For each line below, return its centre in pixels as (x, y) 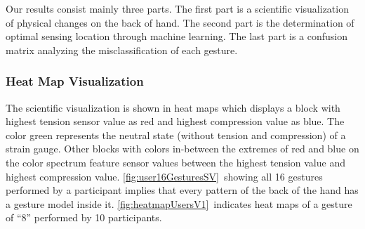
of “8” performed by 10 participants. (84, 217)
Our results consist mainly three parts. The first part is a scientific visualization (177, 8)
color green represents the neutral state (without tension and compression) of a (176, 135)
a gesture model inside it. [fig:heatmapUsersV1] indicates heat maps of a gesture (179, 203)
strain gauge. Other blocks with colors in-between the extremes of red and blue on (182, 149)
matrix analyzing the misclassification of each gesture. (122, 50)
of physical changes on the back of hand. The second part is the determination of (180, 22)
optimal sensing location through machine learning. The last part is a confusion (177, 36)
